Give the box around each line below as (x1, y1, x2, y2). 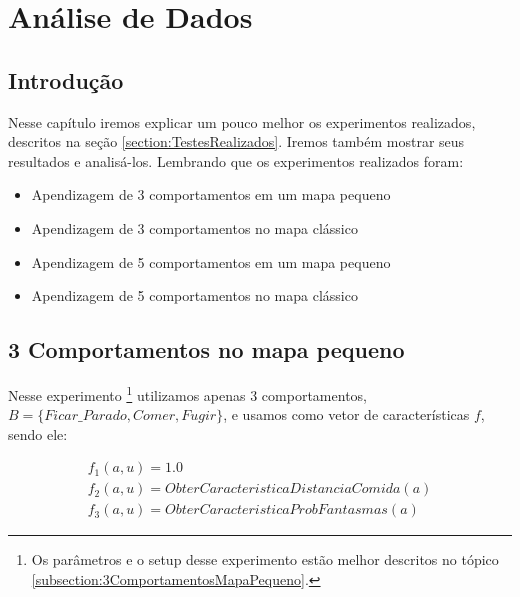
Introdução (8, 64, 124, 95)
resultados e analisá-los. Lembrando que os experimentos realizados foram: (8, 150, 464, 171)
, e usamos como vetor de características (223, 404, 470, 425)
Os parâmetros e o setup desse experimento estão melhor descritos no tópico (31, 549, 499, 570)
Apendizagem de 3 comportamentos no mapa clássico (31, 217, 358, 238)
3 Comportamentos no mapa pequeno (8, 334, 405, 365)
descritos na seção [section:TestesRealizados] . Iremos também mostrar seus (8, 131, 465, 152)
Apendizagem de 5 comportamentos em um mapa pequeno (31, 251, 391, 272)
